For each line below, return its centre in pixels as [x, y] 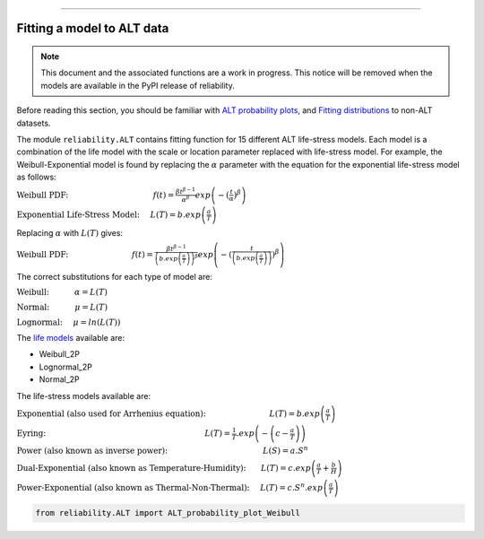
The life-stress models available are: [84, 396]
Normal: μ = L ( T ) [62, 307]
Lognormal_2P [66, 367]
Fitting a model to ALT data [93, 28]
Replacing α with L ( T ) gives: [70, 232]
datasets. [34, 123]
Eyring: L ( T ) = [124, 434]
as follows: [37, 177]
